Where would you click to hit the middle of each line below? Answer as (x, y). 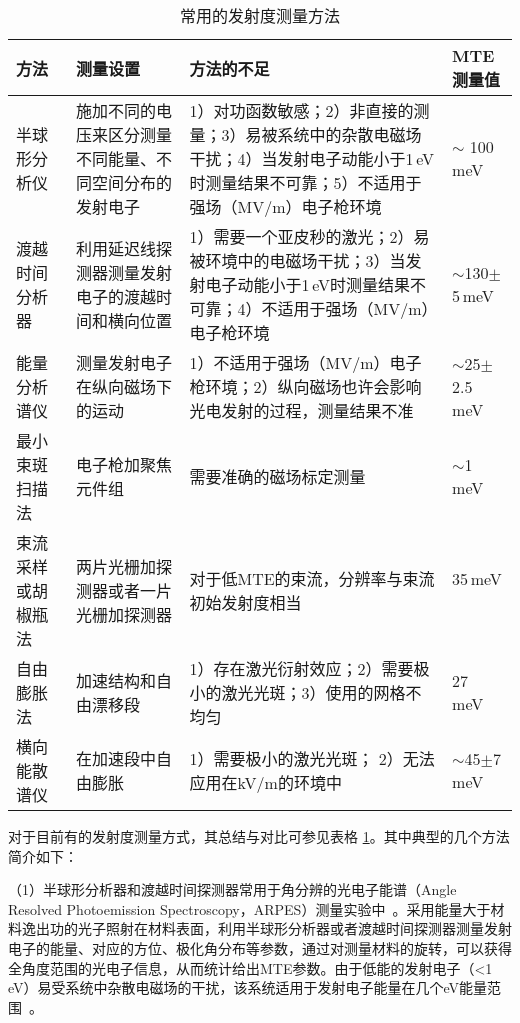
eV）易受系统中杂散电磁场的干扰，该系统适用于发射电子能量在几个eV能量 (248, 987)
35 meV (477, 578)
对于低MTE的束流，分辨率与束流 (312, 578)
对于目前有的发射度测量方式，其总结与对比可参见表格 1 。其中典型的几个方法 (259, 836)
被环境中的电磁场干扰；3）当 (297, 260)
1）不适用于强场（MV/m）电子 (305, 362)
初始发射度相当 (245, 602)
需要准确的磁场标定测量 (277, 476)
